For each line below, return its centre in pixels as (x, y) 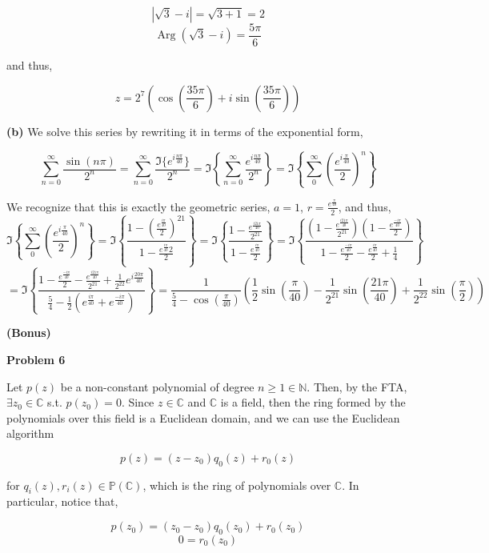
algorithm (30, 433)
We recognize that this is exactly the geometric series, (138, 206)
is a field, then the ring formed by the (313, 402)
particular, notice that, (62, 501)
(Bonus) (29, 333)
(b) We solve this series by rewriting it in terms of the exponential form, (185, 131)
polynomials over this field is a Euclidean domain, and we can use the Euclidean (203, 417)
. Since (138, 402)
